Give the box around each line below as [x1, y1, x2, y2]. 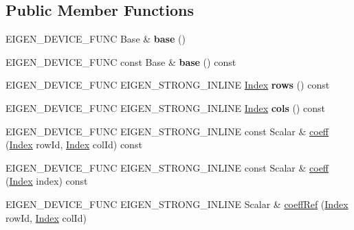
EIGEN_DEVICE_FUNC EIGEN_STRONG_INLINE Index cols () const [5, 100, 325, 115]
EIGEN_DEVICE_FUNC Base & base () [5, 32, 186, 46]
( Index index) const [5, 174, 88, 188]
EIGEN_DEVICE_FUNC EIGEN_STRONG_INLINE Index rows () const [5, 78, 330, 92]
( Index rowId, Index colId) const [5, 137, 142, 152]
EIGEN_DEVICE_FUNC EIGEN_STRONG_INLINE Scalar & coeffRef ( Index [5, 196, 349, 211]
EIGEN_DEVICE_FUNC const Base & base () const [5, 54, 236, 69]
